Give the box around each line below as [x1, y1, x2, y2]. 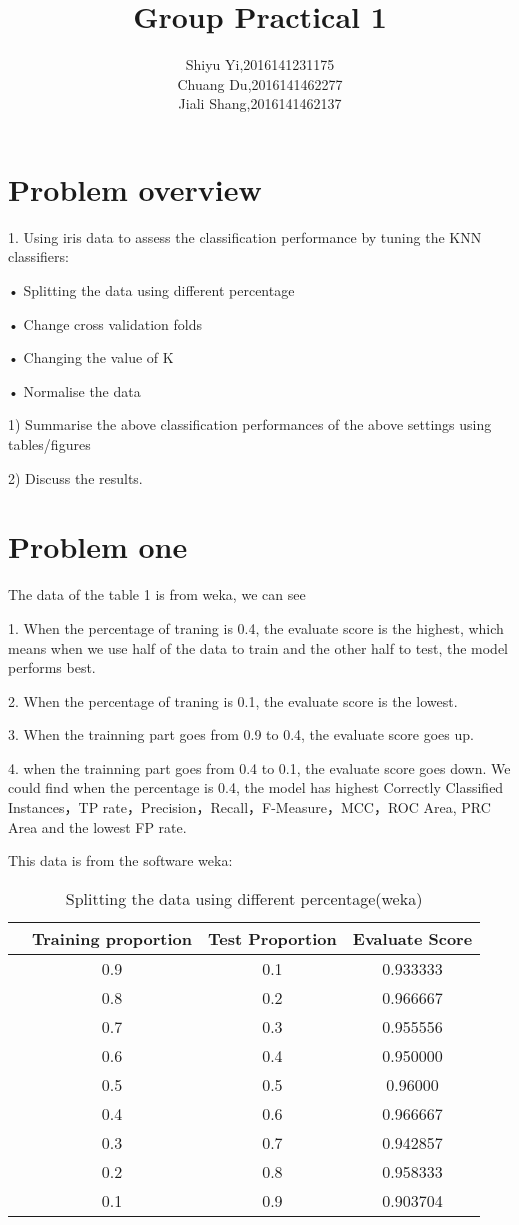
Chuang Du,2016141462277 [177, 73, 343, 94]
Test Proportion [207, 926, 337, 950]
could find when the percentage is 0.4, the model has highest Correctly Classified [8, 777, 504, 798]
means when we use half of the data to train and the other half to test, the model [8, 637, 509, 658]
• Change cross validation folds [8, 313, 202, 334]
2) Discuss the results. [8, 467, 143, 488]
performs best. [8, 657, 96, 678]
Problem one [8, 526, 188, 567]
